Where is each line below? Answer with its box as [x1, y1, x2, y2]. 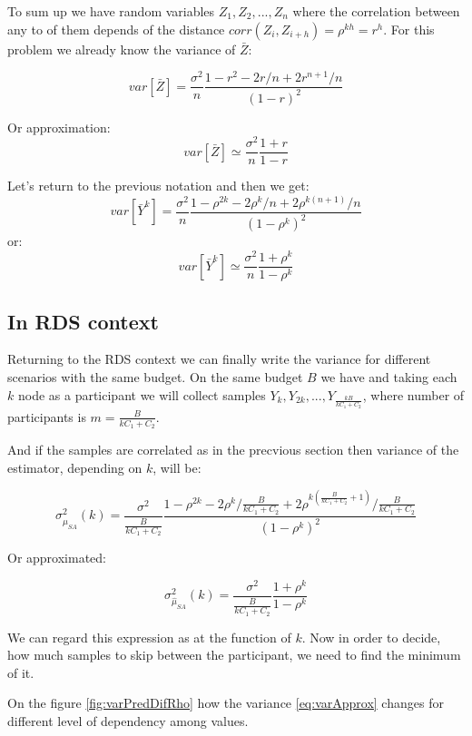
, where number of [362, 385, 465, 404]
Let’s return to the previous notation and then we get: [7, 176, 310, 195]
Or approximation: [7, 117, 111, 136]
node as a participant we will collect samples [17, 385, 266, 404]
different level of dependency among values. [7, 711, 249, 730]
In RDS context [7, 307, 159, 335]
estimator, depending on [7, 457, 143, 476]
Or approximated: [7, 548, 106, 567]
